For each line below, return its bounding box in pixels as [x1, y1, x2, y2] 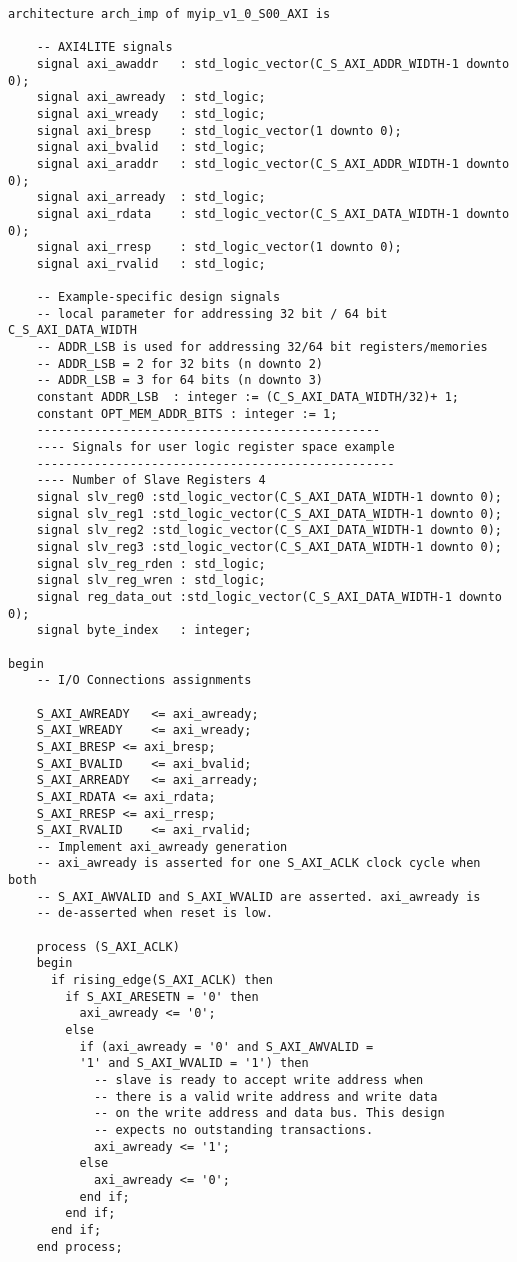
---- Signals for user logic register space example [36, 440, 395, 455]
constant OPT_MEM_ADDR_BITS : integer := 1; [36, 406, 338, 421]
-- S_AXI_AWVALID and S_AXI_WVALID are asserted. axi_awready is [36, 889, 481, 904]
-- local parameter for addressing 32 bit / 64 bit [36, 306, 388, 321]
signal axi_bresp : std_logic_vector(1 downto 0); [36, 123, 402, 138]
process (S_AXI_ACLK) [36, 939, 180, 954]
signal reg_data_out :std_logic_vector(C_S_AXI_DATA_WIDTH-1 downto [36, 589, 502, 604]
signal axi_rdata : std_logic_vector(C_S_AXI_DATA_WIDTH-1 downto [36, 206, 510, 221]
